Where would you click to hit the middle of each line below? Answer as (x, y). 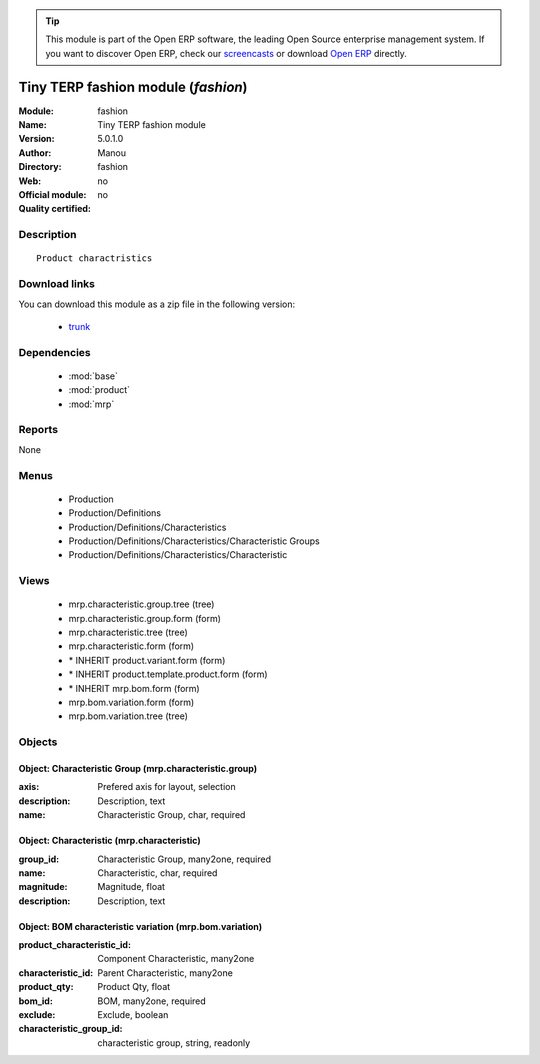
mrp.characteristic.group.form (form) (145, 618)
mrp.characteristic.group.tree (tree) (141, 604)
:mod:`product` (99, 390)
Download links (56, 284)
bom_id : (36, 1001)
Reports (38, 430)
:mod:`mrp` (91, 404)
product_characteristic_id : (75, 945)
